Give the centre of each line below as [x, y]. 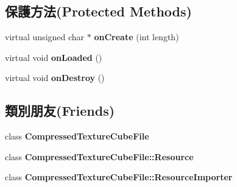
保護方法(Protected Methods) [98, 11]
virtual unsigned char [45, 37]
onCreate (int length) [136, 37]
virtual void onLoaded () [54, 57]
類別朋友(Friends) [60, 111]
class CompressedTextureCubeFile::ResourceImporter [119, 177]
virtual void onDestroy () [55, 78]
